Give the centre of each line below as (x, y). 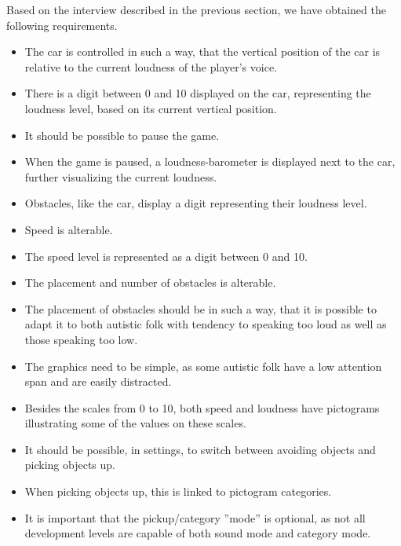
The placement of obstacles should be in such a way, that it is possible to (200, 308)
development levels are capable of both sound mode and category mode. (198, 533)
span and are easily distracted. (98, 381)
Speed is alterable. (69, 229)
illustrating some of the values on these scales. (135, 423)
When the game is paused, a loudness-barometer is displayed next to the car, (210, 161)
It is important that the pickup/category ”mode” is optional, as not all (195, 517)
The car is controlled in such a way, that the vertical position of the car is (202, 51)
